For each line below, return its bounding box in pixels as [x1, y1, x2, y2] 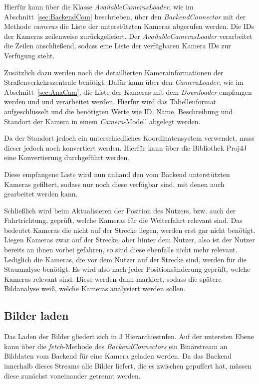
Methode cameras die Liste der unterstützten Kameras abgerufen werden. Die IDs [4, 21, 255, 31]
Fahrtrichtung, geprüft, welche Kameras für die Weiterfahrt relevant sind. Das [4, 215, 243, 225]
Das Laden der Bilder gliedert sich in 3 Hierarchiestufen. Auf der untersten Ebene [4, 331, 255, 342]
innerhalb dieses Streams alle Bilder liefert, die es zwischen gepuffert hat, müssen [4, 361, 252, 371]
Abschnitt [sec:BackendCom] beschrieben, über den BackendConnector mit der [4, 11, 246, 21]
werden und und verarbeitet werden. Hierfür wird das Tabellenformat [4, 96, 217, 107]
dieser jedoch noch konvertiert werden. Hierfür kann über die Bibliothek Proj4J [4, 142, 247, 153]
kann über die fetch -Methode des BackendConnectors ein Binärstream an [4, 341, 228, 351]
